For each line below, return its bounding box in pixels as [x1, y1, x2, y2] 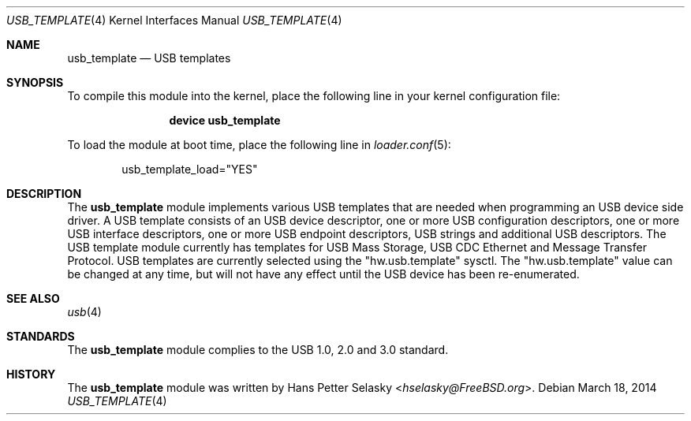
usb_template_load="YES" [121, 162, 258, 176]
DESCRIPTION [6, 187, 82, 200]
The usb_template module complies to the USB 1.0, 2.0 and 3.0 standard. [67, 343, 449, 356]
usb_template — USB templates [67, 51, 231, 65]
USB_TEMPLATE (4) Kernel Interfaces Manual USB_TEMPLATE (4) [6, 13, 342, 27]
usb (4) [67, 305, 102, 319]
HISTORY [6, 367, 56, 381]
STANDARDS [6, 330, 75, 343]
